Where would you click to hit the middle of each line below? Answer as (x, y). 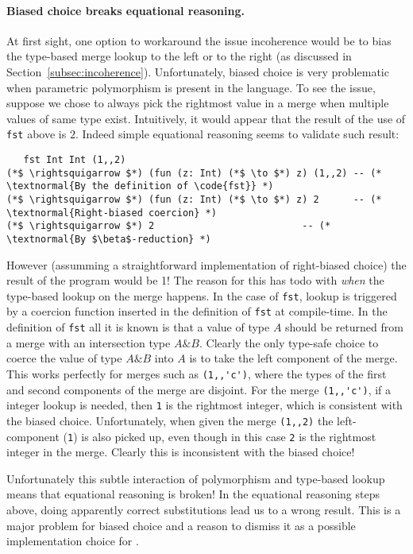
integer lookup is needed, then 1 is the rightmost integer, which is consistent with (205, 405)
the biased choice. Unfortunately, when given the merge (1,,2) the (170, 420)
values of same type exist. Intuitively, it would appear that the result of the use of (206, 118)
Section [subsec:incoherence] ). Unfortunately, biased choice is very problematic (198, 71)
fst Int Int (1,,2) (75, 160)
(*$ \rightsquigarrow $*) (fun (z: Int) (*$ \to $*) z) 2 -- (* (194, 199)
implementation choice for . (73, 541)
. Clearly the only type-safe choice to (289, 342)
